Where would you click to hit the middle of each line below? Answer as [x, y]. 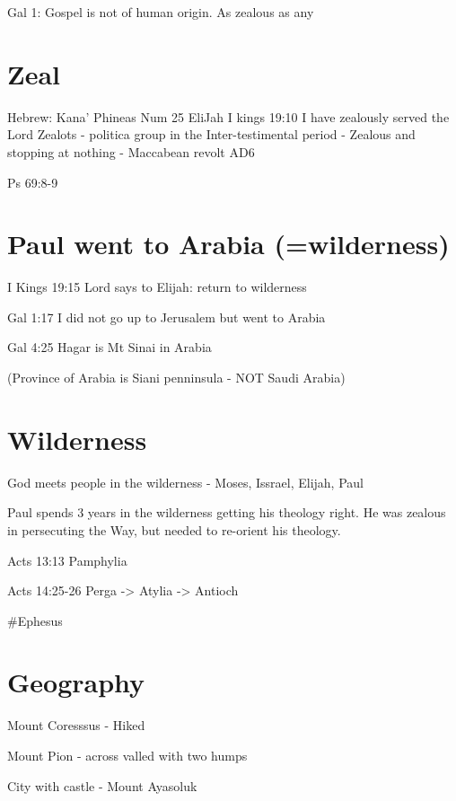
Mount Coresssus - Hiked [76, 725]
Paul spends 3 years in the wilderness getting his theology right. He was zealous [227, 512]
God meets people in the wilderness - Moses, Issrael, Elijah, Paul [185, 482]
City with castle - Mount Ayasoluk [102, 785]
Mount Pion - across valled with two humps [127, 755]
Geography [76, 682]
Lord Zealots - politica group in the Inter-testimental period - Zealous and [211, 134]
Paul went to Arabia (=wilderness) [228, 244]
